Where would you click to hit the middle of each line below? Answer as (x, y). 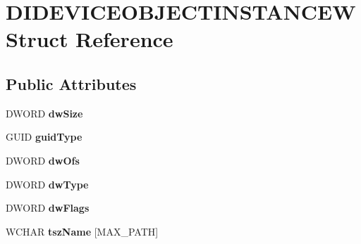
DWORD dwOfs (43, 160)
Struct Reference (90, 39)
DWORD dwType (47, 184)
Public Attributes (71, 83)
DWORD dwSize (44, 113)
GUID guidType (44, 137)
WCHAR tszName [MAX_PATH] (82, 231)
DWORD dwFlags (48, 208)
